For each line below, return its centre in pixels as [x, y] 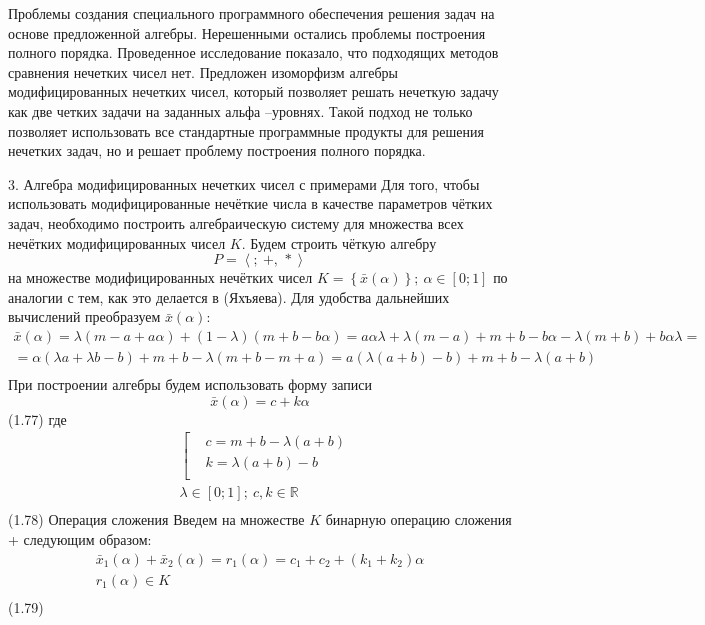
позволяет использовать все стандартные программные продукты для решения [246, 130]
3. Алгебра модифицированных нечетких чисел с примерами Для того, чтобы [244, 183]
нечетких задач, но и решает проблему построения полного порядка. [217, 150]
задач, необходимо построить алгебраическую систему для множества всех [236, 222]
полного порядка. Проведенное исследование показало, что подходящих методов [253, 52]
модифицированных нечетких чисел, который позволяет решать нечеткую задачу [253, 91]
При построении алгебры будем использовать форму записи [190, 384]
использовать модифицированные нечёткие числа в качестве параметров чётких [250, 203]
